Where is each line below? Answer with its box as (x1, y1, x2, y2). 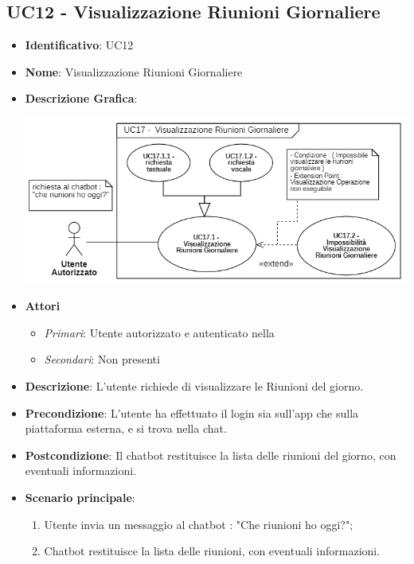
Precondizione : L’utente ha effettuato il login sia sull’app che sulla (25, 404, 359, 421)
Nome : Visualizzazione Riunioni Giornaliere (25, 63, 243, 80)
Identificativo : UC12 (25, 37, 134, 53)
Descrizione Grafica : (25, 90, 138, 107)
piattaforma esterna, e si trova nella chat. (25, 420, 227, 437)
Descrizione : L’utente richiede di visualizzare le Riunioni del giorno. (25, 378, 364, 395)
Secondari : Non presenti (44, 351, 160, 368)
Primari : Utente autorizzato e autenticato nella (44, 324, 275, 340)
